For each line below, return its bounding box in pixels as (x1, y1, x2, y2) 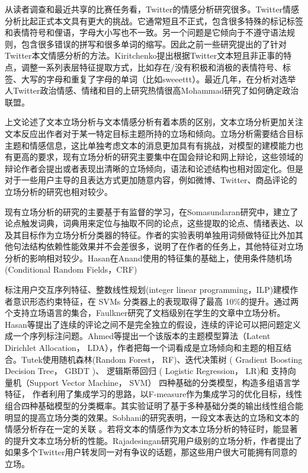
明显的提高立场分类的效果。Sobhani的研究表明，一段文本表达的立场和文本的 (5, 411, 300, 423)
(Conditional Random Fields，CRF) (5, 263, 137, 276)
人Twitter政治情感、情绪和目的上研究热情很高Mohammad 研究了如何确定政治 (5, 84, 299, 97)
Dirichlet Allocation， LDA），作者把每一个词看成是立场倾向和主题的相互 (5, 341, 284, 354)
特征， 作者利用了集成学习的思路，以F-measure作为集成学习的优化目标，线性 (5, 388, 303, 400)
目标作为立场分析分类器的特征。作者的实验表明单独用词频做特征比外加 (21, 228, 295, 241)
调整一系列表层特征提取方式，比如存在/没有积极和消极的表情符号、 (21, 60, 283, 73)
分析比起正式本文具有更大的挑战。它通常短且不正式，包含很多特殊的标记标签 (5, 14, 303, 27)
